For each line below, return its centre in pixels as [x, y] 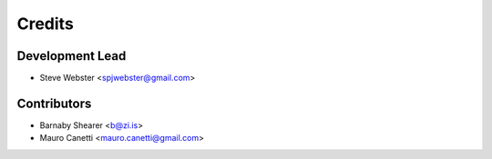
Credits [46, 24]
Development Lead [72, 56]
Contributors [54, 103]
